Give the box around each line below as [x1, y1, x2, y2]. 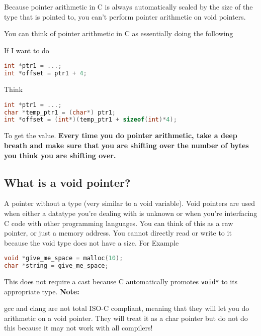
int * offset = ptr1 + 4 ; [4, 70, 87, 77]
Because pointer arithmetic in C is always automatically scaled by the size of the [4, 2, 253, 12]
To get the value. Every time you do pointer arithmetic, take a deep [4, 130, 237, 141]
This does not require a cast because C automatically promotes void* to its [4, 276, 238, 287]
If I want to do [4, 45, 49, 55]
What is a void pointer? [4, 174, 131, 190]
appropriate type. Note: [4, 286, 79, 296]
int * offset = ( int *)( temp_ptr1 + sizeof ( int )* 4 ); [4, 116, 177, 124]
